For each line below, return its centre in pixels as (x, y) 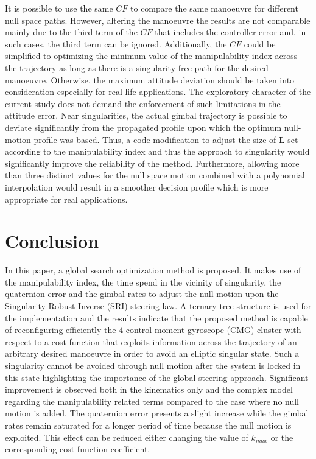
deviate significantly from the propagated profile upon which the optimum (143, 127)
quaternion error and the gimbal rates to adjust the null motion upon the (142, 294)
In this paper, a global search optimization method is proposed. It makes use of (153, 270)
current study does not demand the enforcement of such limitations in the (143, 103)
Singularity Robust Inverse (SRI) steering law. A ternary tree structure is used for (158, 306)
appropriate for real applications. (66, 199)
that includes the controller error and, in (230, 32)
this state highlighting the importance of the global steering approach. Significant (157, 377)
